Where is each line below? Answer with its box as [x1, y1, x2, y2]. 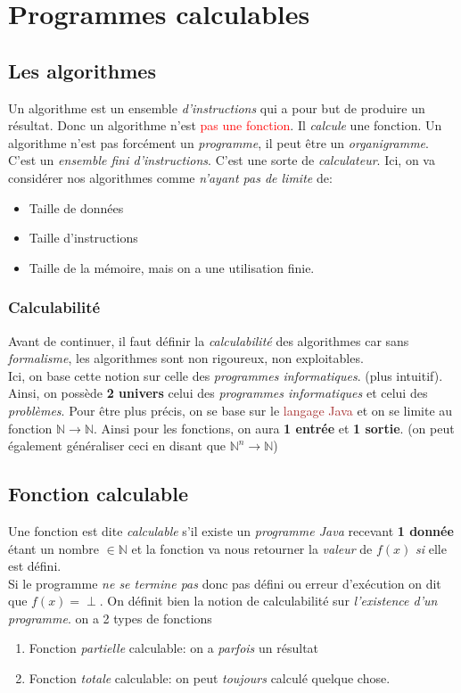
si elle [415, 539, 447, 557]
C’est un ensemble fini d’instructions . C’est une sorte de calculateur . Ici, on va [8, 151, 435, 169]
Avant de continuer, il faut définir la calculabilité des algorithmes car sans [8, 331, 409, 350]
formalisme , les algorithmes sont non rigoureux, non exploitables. [8, 349, 364, 367]
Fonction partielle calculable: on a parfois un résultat [29, 639, 319, 657]
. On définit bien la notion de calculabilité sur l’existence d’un [99, 591, 438, 610]
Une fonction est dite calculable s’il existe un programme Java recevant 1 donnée [8, 521, 454, 540]
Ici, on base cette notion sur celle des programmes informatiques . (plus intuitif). [8, 366, 443, 384]
